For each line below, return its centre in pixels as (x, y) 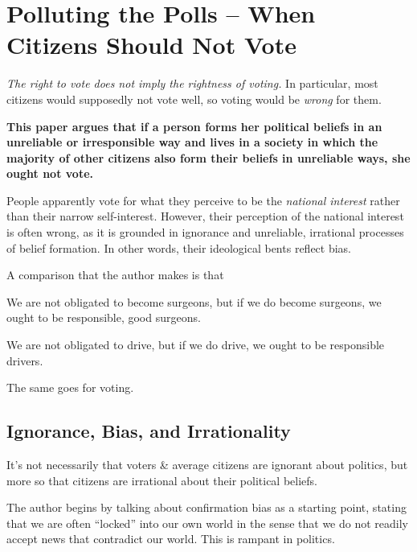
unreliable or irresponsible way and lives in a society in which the (192, 142)
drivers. (25, 360)
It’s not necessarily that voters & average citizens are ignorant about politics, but (207, 465)
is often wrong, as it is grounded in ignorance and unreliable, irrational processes (205, 232)
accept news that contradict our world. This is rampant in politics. (171, 539)
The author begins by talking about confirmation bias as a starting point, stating (206, 507)
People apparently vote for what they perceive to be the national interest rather (203, 200)
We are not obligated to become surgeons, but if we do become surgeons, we (194, 301)
